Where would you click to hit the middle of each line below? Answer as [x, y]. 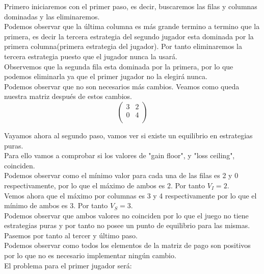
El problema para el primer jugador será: [68, 265]
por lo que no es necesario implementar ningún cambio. [90, 255]
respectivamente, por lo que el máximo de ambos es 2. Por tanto [105, 185]
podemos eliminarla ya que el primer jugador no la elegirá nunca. [106, 76]
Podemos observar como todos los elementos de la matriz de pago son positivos [127, 245]
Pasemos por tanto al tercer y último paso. [71, 235]
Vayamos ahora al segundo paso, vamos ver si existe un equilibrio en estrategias [128, 135]
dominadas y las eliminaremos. [52, 16]
